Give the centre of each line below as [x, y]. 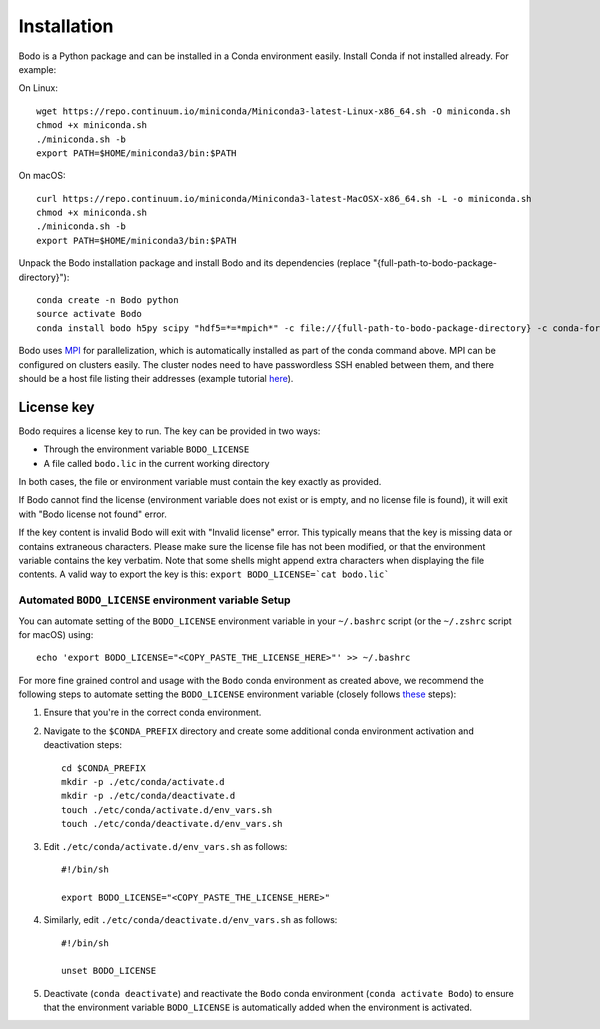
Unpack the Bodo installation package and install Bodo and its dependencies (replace [194, 263]
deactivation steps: [82, 745]
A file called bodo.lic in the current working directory [156, 463]
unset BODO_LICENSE [109, 971]
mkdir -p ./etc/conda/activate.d [143, 782]
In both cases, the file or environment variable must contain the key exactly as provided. [200, 482]
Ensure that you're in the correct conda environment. [152, 712]
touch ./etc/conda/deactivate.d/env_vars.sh [172, 824]
